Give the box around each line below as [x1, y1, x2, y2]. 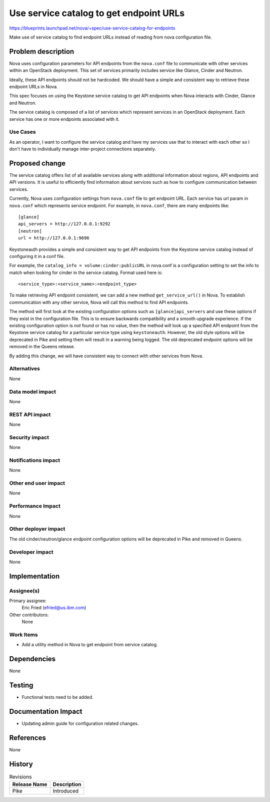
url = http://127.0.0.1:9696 [18, 235, 89, 241]
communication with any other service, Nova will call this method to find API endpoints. [9, 299, 189, 305]
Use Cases [9, 128, 36, 135]
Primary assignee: [9, 598, 47, 604]
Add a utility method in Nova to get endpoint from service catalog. [21, 642, 158, 648]
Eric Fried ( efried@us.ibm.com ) [21, 605, 86, 611]
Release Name [12, 781, 47, 788]
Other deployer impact [9, 525, 65, 532]
